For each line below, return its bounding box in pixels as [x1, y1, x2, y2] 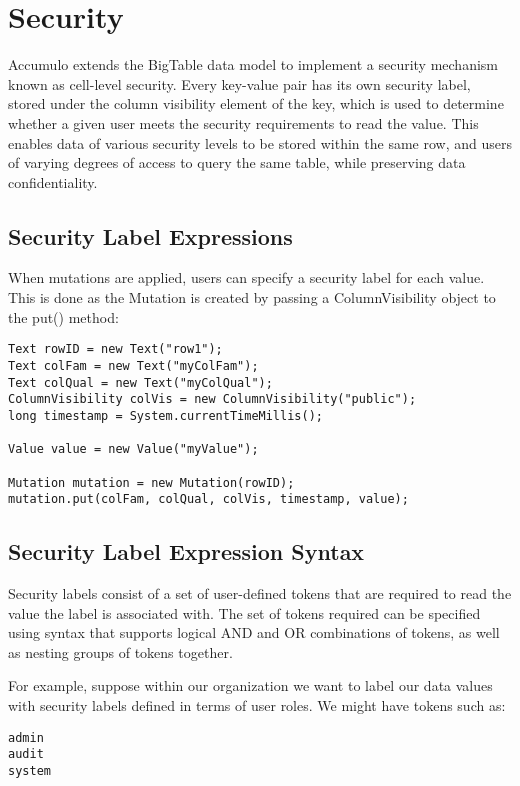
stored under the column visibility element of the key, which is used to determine [8, 93, 504, 114]
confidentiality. [8, 171, 98, 192]
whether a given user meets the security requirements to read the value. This [8, 112, 479, 133]
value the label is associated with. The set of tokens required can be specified [8, 602, 481, 623]
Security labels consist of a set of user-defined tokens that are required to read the [8, 583, 512, 604]
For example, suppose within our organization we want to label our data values [8, 675, 493, 696]
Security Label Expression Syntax [8, 536, 365, 567]
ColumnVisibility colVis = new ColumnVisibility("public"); [8, 392, 417, 407]
